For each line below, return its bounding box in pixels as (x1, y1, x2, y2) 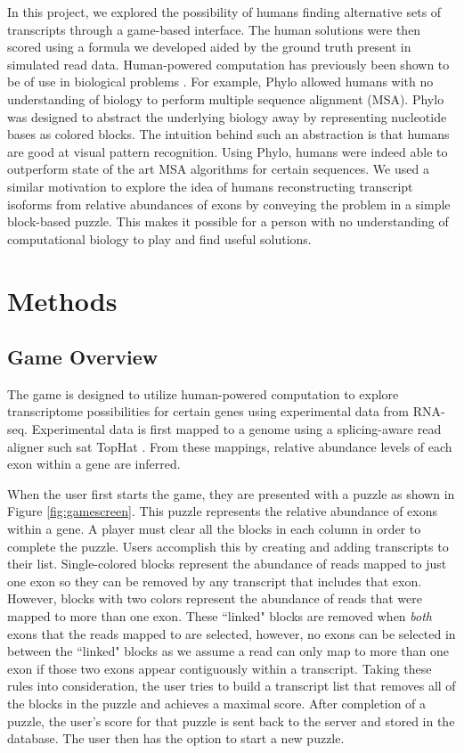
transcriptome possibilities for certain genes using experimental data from (7, 402, 410, 421)
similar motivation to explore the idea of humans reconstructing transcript (7, 176, 413, 195)
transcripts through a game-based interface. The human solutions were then (7, 20, 421, 38)
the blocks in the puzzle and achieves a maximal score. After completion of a (7, 693, 427, 712)
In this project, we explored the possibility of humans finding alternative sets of (7, 3, 442, 20)
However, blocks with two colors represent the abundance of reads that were (7, 589, 422, 608)
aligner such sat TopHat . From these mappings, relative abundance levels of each (7, 437, 452, 455)
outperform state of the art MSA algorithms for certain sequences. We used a (7, 160, 429, 178)
